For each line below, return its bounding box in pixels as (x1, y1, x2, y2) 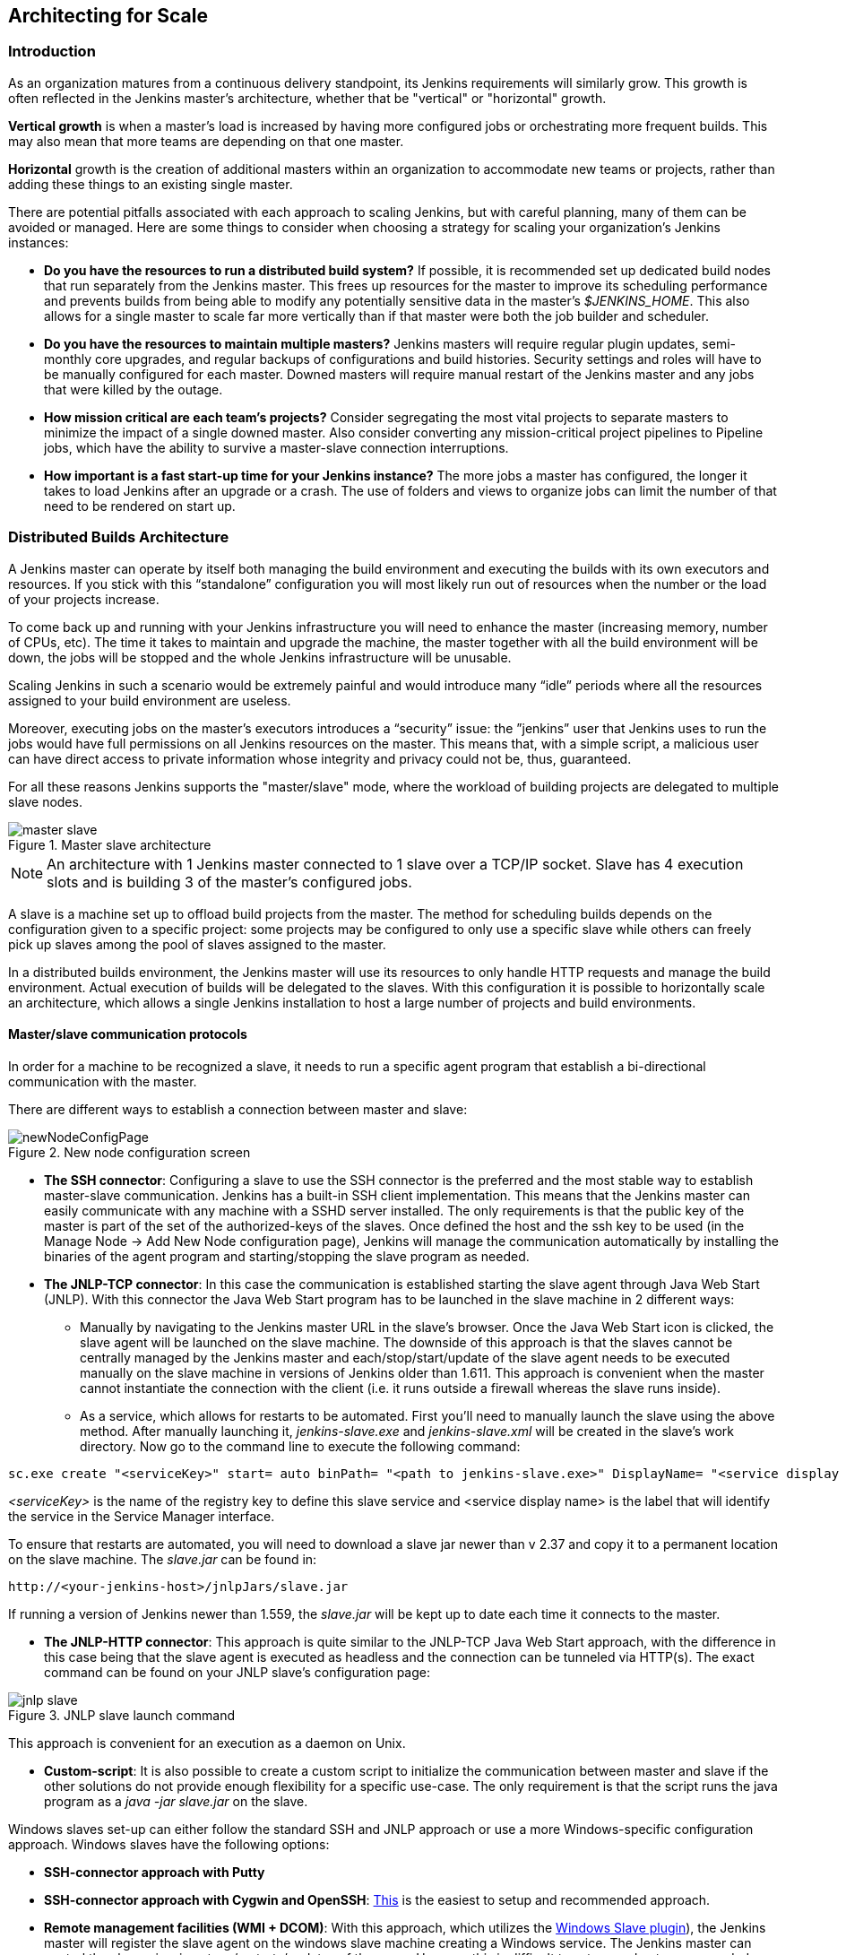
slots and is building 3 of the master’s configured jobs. (47, 872, 412, 891)
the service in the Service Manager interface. (8, 1508, 275, 1524)
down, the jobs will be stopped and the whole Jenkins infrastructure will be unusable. (8, 649, 512, 665)
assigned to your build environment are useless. (8, 692, 291, 708)
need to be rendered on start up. (44, 497, 236, 514)
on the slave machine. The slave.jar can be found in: (8, 1551, 317, 1567)
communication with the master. (8, 1073, 197, 1089)
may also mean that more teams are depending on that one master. (8, 133, 404, 149)
